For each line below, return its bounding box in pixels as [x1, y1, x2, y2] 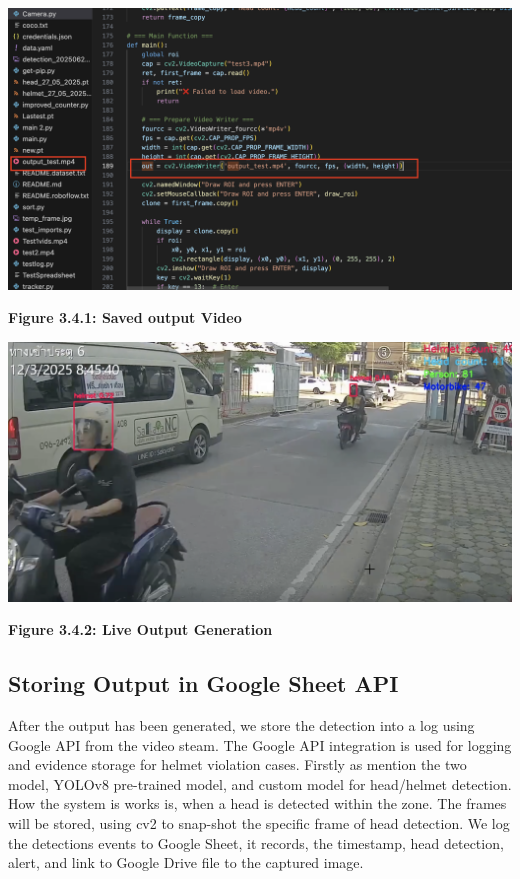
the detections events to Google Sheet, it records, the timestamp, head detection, [8, 832, 504, 853]
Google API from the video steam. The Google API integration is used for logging [8, 734, 512, 755]
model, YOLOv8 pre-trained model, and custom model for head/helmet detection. [8, 773, 512, 794]
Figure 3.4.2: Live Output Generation [8, 619, 273, 640]
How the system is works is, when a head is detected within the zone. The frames [8, 793, 507, 814]
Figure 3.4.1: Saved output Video [8, 307, 242, 328]
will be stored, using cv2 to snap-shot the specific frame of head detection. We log [8, 812, 510, 833]
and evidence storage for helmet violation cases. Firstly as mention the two [8, 754, 467, 775]
